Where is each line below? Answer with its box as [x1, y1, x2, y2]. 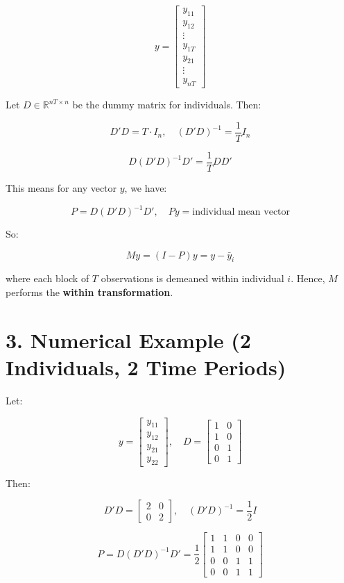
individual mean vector [192, 207, 291, 217]
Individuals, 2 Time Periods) [6, 352, 286, 381]
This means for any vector [6, 180, 117, 195]
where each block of [6, 271, 89, 286]
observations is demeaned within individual [101, 271, 284, 286]
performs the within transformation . [6, 285, 173, 299]
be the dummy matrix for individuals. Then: [72, 97, 261, 112]
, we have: [124, 180, 167, 195]
